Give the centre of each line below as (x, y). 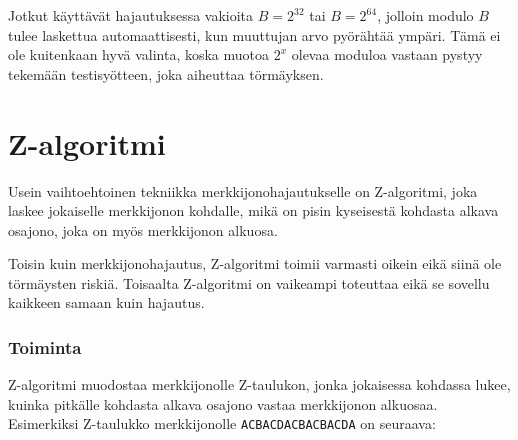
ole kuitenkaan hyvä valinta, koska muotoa (139, 54)
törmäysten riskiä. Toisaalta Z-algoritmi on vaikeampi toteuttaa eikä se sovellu (249, 282)
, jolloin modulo (425, 15)
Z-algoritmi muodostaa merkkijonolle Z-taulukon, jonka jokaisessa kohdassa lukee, (259, 384)
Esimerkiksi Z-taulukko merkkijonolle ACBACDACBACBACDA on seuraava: (222, 423)
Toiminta (45, 346)
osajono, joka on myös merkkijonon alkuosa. (143, 229)
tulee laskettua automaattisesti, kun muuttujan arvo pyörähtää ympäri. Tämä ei (254, 34)
